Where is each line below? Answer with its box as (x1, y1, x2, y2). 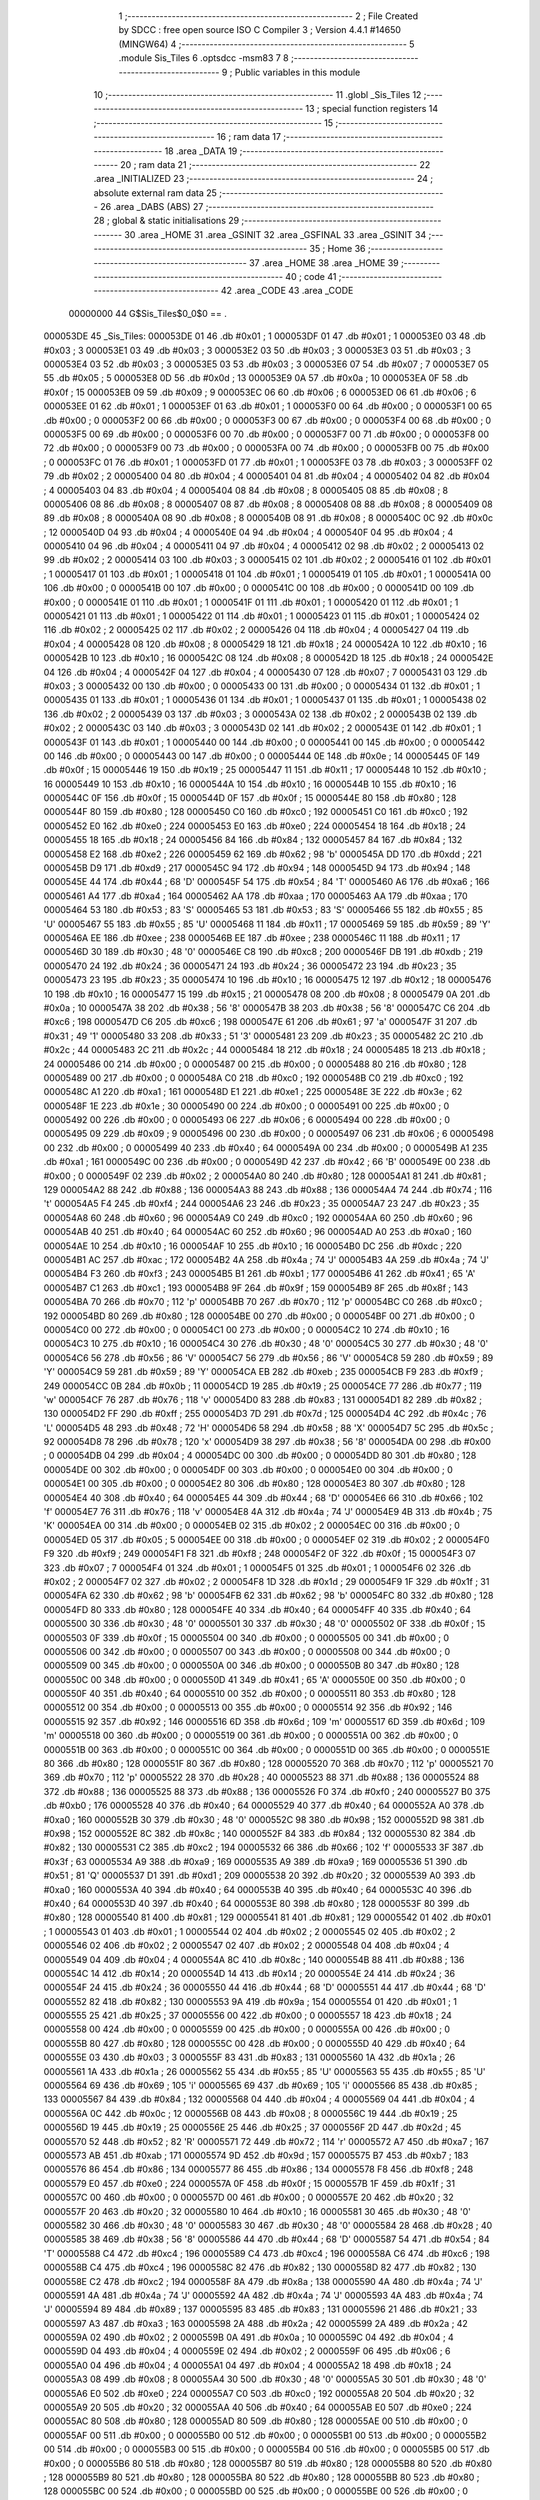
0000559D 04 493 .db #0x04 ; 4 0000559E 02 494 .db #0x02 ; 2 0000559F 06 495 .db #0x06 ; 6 (43, 2345, 451, 2357)
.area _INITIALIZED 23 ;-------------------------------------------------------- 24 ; (93, 173, 434, 185)
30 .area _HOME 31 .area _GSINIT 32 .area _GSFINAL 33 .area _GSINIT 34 (124, 228, 427, 240)
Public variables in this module (234, 66, 361, 78)
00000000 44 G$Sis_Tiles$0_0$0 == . (68, 307, 227, 319)
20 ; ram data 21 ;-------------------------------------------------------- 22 (120, 158, 431, 170)
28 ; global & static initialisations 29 (93, 215, 240, 227)
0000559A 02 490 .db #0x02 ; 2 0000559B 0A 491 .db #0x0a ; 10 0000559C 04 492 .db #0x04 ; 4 (43, 2331, 454, 2344)
